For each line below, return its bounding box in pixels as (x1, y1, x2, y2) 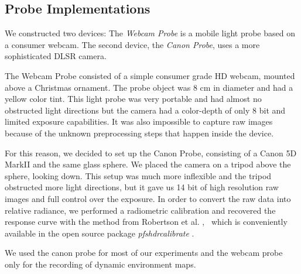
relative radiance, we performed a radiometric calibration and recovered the (5, 204, 276, 216)
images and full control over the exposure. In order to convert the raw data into (5, 192, 291, 204)
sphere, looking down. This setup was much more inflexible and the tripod (5, 169, 272, 181)
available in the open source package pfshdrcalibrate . (5, 227, 194, 239)
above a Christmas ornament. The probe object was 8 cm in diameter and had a (5, 81, 293, 93)
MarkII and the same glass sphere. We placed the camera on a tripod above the (5, 158, 291, 170)
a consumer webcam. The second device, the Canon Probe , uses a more (5, 38, 260, 50)
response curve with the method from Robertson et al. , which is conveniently (5, 215, 288, 228)
